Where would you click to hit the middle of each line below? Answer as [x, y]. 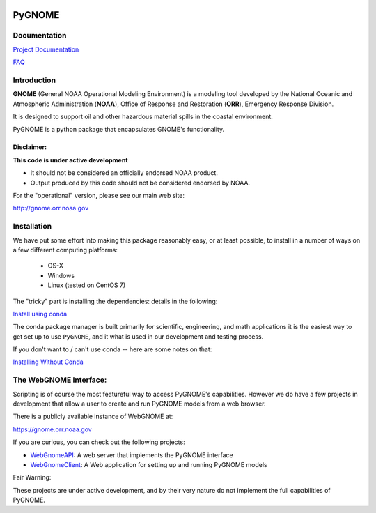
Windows [61, 275]
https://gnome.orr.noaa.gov [52, 429]
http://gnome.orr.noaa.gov [51, 208]
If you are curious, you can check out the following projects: [99, 442]
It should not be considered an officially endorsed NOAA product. [124, 173]
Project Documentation [46, 49]
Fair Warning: [32, 477]
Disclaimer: [30, 147]
